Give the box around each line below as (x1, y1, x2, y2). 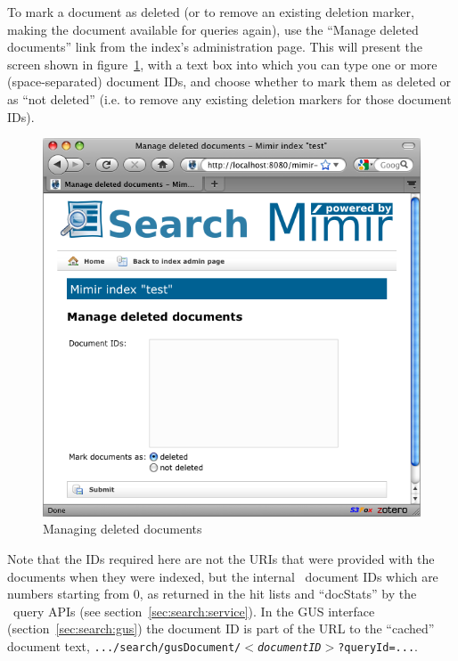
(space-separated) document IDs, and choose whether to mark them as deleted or (7, 72, 452, 91)
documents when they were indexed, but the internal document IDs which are (7, 567, 438, 585)
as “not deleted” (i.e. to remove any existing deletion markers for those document (7, 89, 452, 108)
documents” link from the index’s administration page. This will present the (7, 37, 423, 56)
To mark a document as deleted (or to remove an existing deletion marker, (7, 3, 414, 20)
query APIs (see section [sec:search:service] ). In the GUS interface (12, 601, 375, 620)
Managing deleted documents (43, 519, 202, 538)
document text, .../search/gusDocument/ (7, 637, 241, 656)
